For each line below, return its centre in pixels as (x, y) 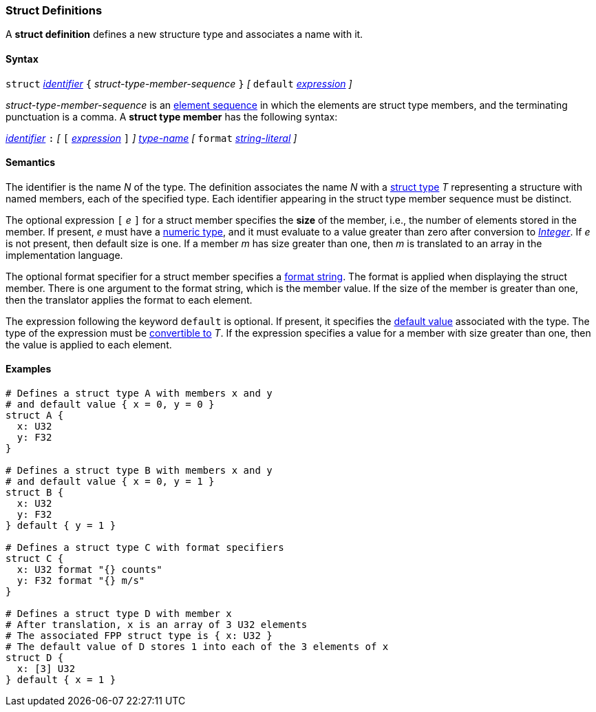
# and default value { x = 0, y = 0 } (110, 405)
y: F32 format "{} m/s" (81, 581)
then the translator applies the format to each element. (129, 300)
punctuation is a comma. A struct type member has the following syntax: (172, 116)
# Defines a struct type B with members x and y (139, 471)
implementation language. (64, 255)
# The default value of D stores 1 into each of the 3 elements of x (197, 647)
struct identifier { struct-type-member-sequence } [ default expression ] (179, 83)
